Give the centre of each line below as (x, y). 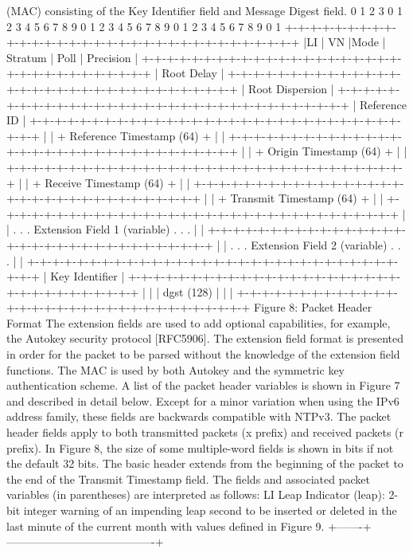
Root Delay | (193, 73)
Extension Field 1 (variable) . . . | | (119, 229)
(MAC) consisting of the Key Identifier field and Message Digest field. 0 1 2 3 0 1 (205, 10)
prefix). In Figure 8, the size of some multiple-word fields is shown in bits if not (200, 447)
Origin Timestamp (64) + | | (337, 151)
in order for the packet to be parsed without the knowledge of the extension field (203, 354)
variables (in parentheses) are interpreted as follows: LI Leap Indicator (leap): (196, 494)
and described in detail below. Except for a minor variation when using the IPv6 (203, 400)
